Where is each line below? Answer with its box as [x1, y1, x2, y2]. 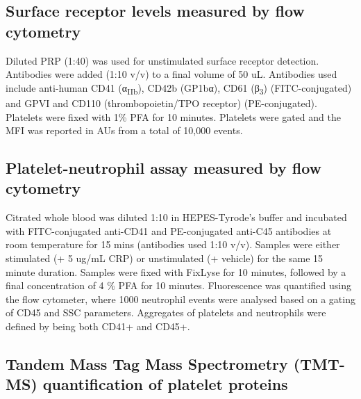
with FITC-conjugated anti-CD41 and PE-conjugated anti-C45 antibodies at [6, 223, 332, 238]
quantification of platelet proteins [42, 373, 288, 395]
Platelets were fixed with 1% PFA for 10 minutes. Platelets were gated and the [6, 109, 341, 124]
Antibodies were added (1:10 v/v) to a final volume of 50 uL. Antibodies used [6, 67, 337, 81]
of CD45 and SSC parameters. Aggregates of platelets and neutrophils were [6, 305, 326, 320]
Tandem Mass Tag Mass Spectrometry [6, 353, 288, 375]
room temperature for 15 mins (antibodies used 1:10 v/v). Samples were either [6, 237, 340, 252]
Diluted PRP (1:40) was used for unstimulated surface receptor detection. [6, 53, 319, 67]
